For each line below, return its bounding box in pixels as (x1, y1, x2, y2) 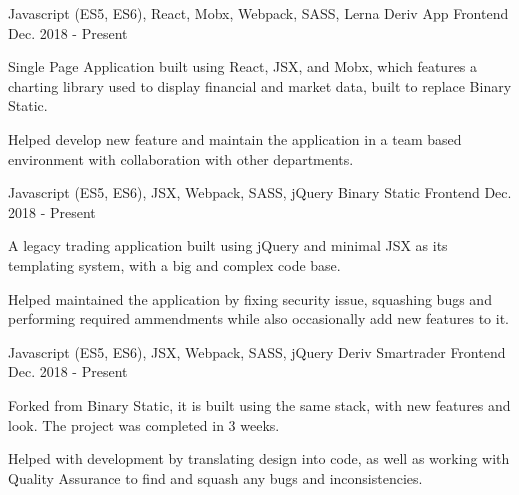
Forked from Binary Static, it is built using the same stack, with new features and (8, 394, 511, 415)
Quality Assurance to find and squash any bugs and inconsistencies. (8, 467, 423, 488)
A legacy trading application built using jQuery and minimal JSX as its (8, 235, 448, 256)
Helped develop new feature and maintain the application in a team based (8, 128, 462, 149)
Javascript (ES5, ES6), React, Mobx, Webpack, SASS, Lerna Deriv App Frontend (8, 3, 509, 23)
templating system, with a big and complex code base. (8, 254, 341, 275)
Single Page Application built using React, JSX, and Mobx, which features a (8, 56, 478, 77)
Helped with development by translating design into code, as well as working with (8, 448, 510, 469)
